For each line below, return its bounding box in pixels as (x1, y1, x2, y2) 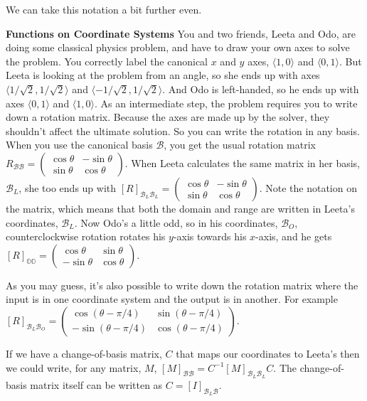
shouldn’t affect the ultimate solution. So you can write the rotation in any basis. (6, 123, 360, 138)
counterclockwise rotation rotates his (6, 229, 166, 244)
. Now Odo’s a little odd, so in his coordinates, (74, 215, 278, 230)
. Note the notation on (259, 180, 357, 195)
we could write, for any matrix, (6, 360, 142, 375)
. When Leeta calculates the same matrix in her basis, (124, 155, 360, 170)
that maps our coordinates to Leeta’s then (176, 346, 360, 360)
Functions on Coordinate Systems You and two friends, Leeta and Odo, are (6, 26, 356, 41)
